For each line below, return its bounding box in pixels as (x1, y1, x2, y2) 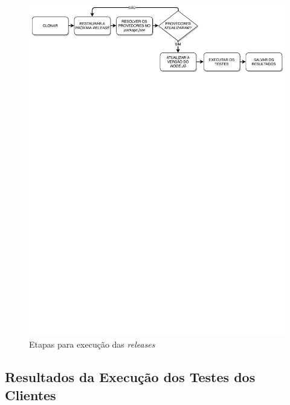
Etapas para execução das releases (29, 338, 155, 351)
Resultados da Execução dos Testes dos (5, 368, 256, 386)
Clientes (5, 385, 56, 404)
